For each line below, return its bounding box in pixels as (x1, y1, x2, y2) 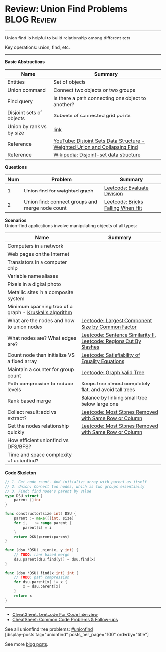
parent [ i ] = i (23, 525, 52, 530)
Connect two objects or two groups (53, 86, 136, 93)
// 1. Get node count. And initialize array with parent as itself (5, 479, 147, 484)
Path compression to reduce (7, 380, 73, 387)
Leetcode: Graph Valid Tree (81, 369, 145, 376)
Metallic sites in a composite (7, 289, 74, 296)
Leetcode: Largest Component (81, 317, 152, 324)
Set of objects (53, 78, 86, 85)
